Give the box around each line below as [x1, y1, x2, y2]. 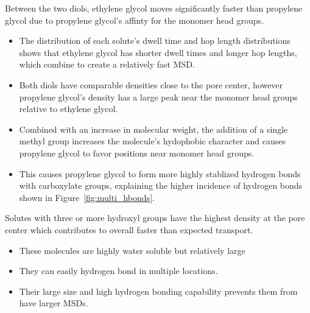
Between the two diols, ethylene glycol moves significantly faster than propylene [5, 2, 303, 14]
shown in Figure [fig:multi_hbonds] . [19, 191, 155, 203]
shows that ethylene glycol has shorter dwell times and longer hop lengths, [19, 46, 297, 58]
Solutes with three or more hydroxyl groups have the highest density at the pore [5, 211, 305, 224]
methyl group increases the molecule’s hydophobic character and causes [19, 135, 286, 147]
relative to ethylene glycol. [19, 102, 118, 115]
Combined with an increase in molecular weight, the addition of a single [19, 122, 288, 135]
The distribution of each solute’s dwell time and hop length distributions [19, 34, 291, 47]
